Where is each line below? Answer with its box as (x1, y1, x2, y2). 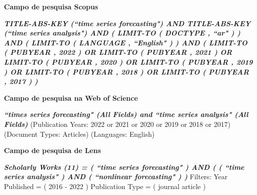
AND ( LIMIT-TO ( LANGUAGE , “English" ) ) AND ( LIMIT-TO (4, 37, 248, 47)
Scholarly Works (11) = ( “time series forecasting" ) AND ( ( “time (4, 161, 245, 172)
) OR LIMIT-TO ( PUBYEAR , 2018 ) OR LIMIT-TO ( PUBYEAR (4, 66, 249, 77)
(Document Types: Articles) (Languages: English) (4, 128, 155, 139)
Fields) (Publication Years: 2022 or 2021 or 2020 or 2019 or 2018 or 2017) (4, 118, 231, 129)
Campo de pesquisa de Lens (4, 145, 101, 156)
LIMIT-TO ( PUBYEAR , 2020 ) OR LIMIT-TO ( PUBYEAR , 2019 (4, 56, 253, 67)
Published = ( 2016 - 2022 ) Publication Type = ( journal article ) (4, 181, 206, 191)
